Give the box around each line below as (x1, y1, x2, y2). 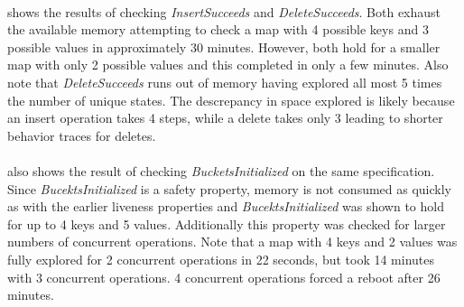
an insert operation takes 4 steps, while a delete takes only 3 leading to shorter (7, 108, 443, 127)
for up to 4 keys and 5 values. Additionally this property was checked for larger (7, 214, 446, 233)
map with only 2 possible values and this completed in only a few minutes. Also (7, 55, 449, 74)
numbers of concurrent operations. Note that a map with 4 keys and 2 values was (7, 232, 458, 251)
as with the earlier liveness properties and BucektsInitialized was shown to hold (7, 197, 444, 216)
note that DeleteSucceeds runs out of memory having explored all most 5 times (7, 72, 442, 91)
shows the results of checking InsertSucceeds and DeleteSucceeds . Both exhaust (7, 2, 441, 21)
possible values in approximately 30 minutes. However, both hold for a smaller (7, 37, 441, 56)
